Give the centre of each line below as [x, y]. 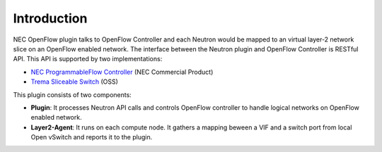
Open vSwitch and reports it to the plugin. [92, 137]
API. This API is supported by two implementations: [88, 59]
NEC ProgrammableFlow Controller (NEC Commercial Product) [122, 72]
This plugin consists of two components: [73, 94]
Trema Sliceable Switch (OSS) [74, 82]
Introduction [50, 18]
